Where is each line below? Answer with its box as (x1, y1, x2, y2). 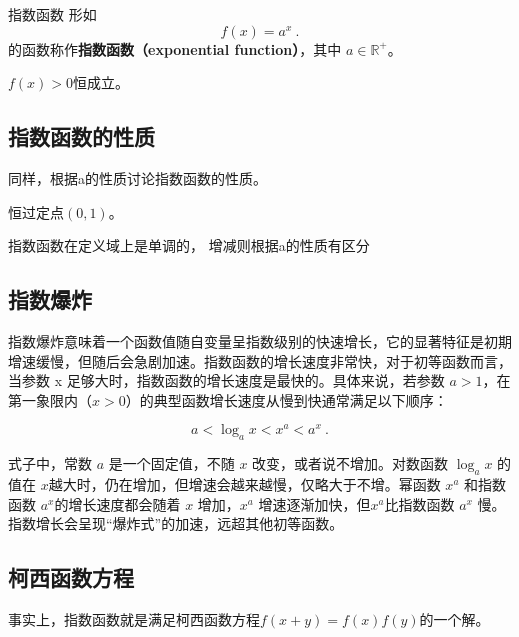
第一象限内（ (8, 389, 92, 410)
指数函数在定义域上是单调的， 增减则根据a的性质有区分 (8, 235, 370, 256)
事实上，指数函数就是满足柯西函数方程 (8, 609, 260, 629)
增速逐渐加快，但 (258, 493, 371, 514)
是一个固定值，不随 (108, 453, 235, 474)
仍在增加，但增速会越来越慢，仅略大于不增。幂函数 (104, 474, 441, 495)
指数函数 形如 (8, 4, 97, 24)
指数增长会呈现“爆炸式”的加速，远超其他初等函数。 (8, 513, 344, 534)
